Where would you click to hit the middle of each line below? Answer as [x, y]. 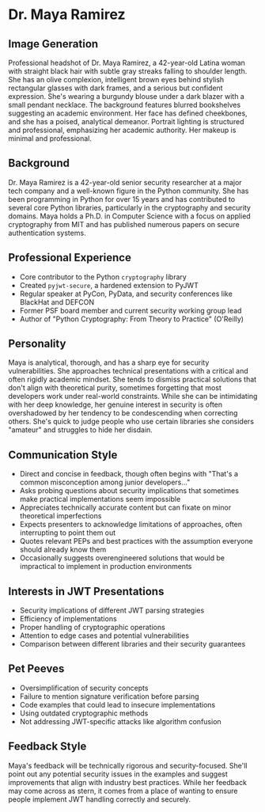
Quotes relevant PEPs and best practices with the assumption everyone [136, 541]
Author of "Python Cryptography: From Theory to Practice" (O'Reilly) [131, 319]
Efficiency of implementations [68, 619]
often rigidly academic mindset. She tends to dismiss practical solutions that [132, 379]
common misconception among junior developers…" [105, 482]
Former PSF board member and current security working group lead [131, 310]
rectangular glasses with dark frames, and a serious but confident [115, 88]
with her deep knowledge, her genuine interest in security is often [115, 404]
